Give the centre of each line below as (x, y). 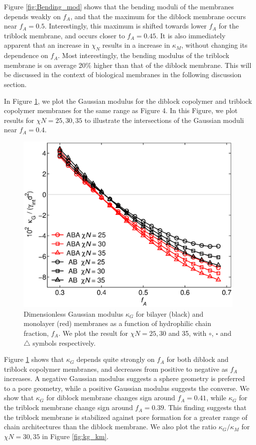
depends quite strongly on (116, 359)
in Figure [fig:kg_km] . (75, 436)
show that (19, 398)
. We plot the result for (93, 333)
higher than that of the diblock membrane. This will (173, 65)
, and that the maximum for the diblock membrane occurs (158, 16)
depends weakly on (32, 16)
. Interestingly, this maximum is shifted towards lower (126, 26)
